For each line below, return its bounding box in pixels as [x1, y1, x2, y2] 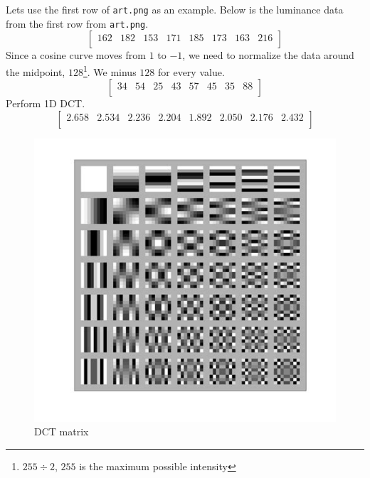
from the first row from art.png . [6, 16, 149, 31]
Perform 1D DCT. [6, 96, 85, 111]
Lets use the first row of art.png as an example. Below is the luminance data [6, 2, 344, 16]
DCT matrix [34, 424, 89, 439]
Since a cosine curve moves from [6, 48, 146, 63]
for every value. [157, 64, 225, 79]
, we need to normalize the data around [182, 48, 354, 63]
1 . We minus [83, 62, 137, 79]
